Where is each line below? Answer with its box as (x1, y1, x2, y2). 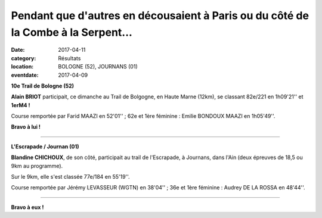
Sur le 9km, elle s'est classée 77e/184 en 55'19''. (11, 173, 131, 180)
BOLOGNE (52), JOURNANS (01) (58, 63, 138, 70)
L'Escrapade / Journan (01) (11, 143, 80, 150)
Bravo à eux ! (11, 203, 44, 211)
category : (11, 54, 36, 62)
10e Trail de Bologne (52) (11, 82, 75, 89)
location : (11, 63, 34, 70)
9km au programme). (11, 162, 63, 169)
